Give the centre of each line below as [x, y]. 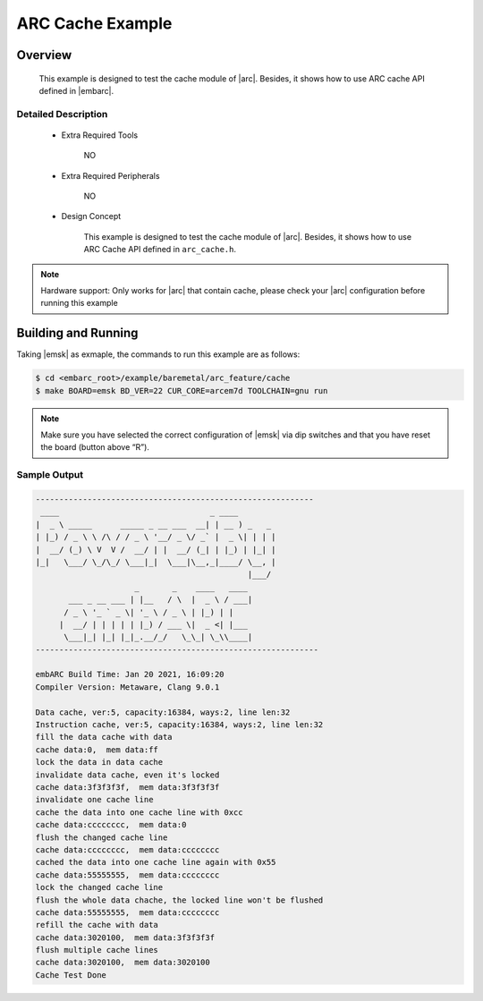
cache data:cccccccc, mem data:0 [111, 825]
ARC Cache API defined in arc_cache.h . [160, 250]
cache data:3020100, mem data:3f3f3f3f [125, 937]
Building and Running [77, 333]
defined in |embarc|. [76, 90]
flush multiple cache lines [97, 950]
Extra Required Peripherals [110, 175]
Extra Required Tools [100, 135]
